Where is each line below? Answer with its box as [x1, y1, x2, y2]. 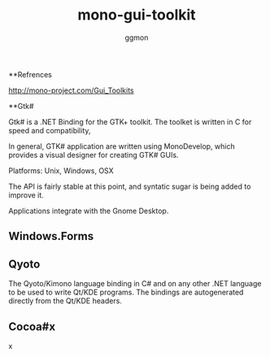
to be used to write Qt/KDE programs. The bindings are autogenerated [8, 287, 244, 298]
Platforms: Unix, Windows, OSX [8, 165, 114, 176]
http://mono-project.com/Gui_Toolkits [8, 85, 134, 95]
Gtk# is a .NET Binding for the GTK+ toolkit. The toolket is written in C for [8, 116, 252, 127]
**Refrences [8, 69, 53, 79]
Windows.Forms [8, 229, 94, 243]
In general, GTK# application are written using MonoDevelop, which [8, 141, 235, 151]
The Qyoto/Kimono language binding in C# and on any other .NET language [8, 279, 262, 289]
